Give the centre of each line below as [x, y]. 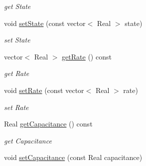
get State [17, 6]
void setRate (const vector [44, 90]
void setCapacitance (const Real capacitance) [73, 157]
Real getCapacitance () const [48, 124]
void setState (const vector [45, 23]
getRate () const [87, 56]
